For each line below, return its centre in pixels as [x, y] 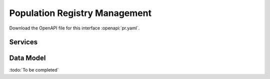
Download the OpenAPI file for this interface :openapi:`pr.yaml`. [74, 28]
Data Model [27, 58]
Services [23, 42]
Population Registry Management [80, 13]
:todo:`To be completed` [34, 70]
